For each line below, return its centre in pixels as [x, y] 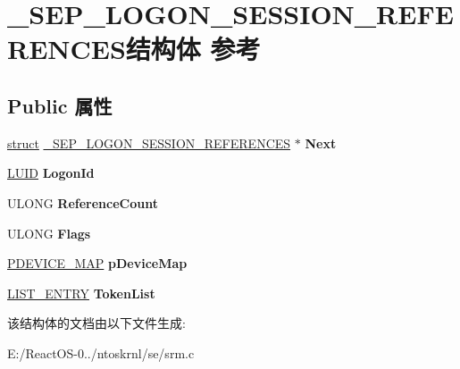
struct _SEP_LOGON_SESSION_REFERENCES [149, 143]
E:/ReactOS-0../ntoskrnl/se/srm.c [101, 352]
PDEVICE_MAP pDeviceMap [97, 263]
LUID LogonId [51, 173]
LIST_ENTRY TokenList [81, 293]
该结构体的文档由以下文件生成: [96, 323]
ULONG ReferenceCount [83, 202]
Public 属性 [60, 105]
